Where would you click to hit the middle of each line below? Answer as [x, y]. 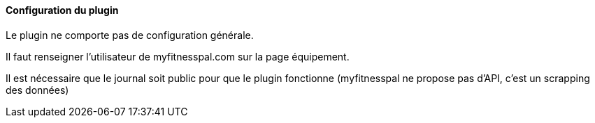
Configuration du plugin [62, 10]
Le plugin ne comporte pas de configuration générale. [130, 35]
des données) [37, 90]
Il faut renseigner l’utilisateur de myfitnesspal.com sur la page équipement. [178, 56]
